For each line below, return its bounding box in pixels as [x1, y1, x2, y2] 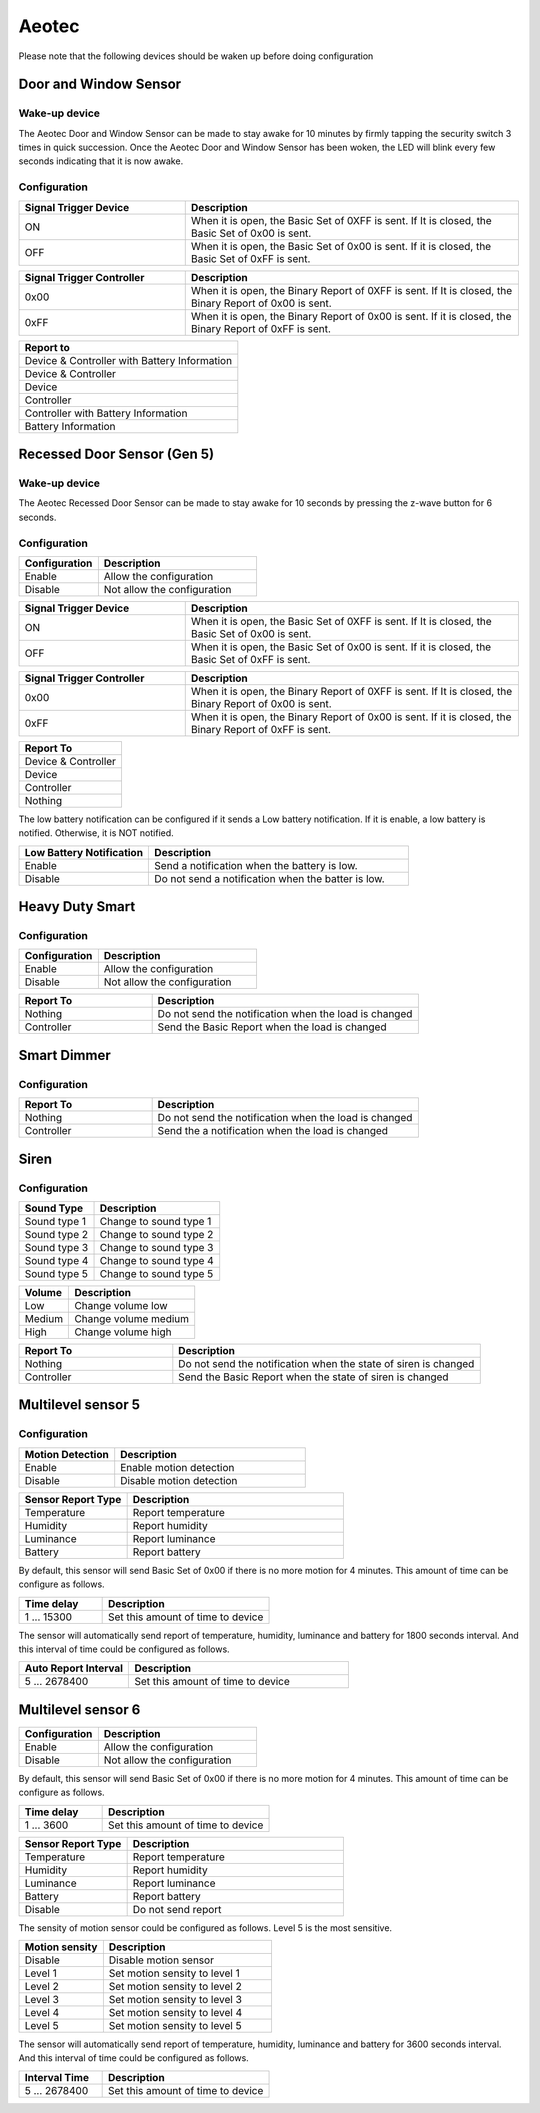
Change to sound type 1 [99, 1215, 212, 1228]
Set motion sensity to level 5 [108, 2019, 242, 2033]
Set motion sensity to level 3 [108, 1993, 242, 2007]
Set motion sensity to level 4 [108, 2006, 243, 2020]
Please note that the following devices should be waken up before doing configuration [18, 50, 374, 62]
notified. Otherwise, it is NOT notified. [18, 827, 174, 839]
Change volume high [74, 1325, 172, 1339]
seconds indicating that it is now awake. [18, 155, 184, 167]
